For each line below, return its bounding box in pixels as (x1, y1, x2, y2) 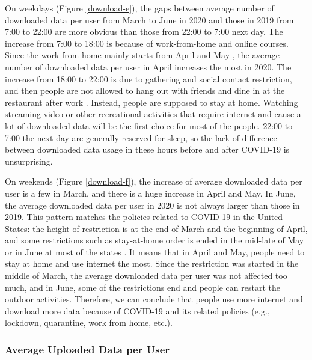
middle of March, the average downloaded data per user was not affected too (5, 269, 287, 282)
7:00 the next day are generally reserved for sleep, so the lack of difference (5, 131, 277, 144)
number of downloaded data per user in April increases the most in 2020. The (5, 60, 292, 73)
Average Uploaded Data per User (5, 341, 170, 356)
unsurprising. (5, 154, 53, 167)
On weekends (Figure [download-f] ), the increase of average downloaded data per (5, 175, 302, 188)
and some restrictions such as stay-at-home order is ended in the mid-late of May (5, 234, 304, 246)
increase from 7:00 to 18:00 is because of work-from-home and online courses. (5, 37, 289, 49)
